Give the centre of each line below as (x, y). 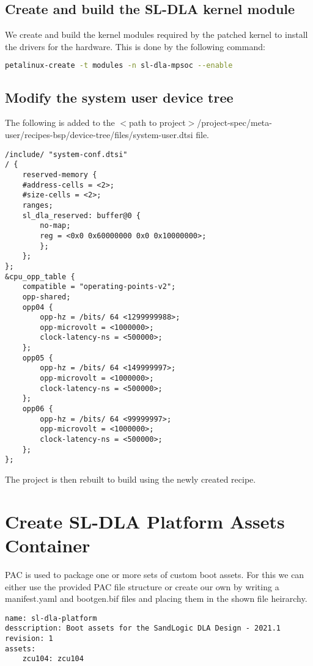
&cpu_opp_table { (40, 276)
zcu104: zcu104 (53, 659)
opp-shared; (46, 297)
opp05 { (38, 358)
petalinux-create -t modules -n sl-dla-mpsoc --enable (119, 66)
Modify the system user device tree (119, 97)
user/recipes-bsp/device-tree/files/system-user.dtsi (99, 135)
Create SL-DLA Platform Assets (145, 521)
